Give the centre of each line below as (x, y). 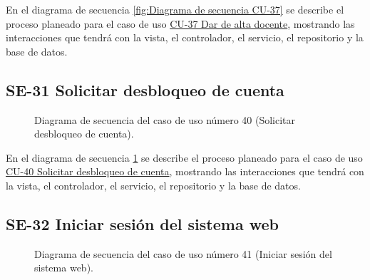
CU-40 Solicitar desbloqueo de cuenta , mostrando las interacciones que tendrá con (185, 171)
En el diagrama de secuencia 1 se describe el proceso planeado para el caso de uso (184, 157)
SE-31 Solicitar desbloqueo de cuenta (145, 89)
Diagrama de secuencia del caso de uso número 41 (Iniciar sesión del (183, 253)
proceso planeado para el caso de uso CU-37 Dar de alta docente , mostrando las (180, 23)
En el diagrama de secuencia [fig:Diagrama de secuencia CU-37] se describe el (175, 9)
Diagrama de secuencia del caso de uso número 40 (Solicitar (165, 119)
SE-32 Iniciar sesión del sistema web (142, 223)
